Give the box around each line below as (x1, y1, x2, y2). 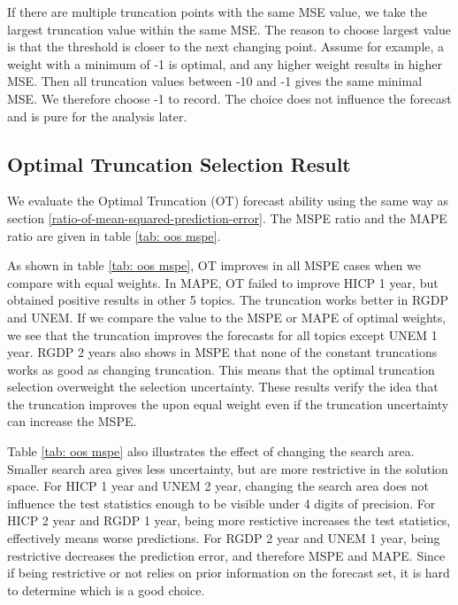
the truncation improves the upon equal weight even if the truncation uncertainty (7, 394, 449, 413)
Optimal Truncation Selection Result (7, 150, 351, 177)
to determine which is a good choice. (7, 580, 205, 599)
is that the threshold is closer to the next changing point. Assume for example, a (7, 37, 445, 56)
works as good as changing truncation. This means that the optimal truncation (7, 360, 435, 378)
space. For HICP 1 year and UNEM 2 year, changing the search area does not (7, 477, 429, 495)
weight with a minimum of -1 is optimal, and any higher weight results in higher (7, 54, 442, 73)
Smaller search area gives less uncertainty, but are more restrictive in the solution (7, 459, 448, 477)
